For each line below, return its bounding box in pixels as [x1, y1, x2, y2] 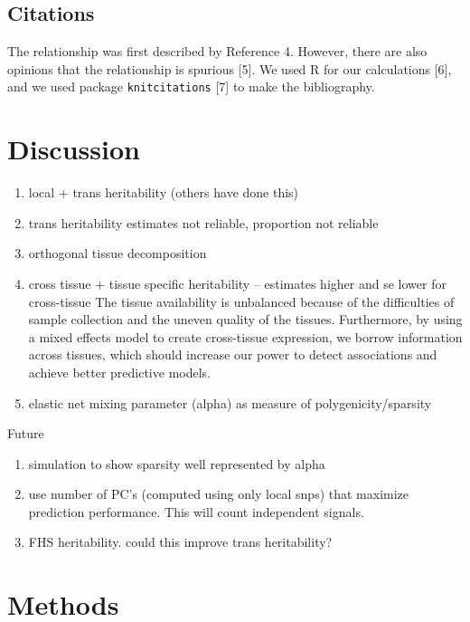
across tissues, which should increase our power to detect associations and [28, 345, 437, 364]
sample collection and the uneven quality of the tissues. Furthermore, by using [28, 310, 463, 329]
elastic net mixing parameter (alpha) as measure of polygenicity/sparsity [28, 393, 432, 412]
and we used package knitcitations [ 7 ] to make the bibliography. [7, 77, 375, 96]
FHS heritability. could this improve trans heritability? [28, 532, 333, 551]
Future [7, 424, 44, 443]
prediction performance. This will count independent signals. [28, 502, 364, 521]
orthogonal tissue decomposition [28, 244, 207, 263]
